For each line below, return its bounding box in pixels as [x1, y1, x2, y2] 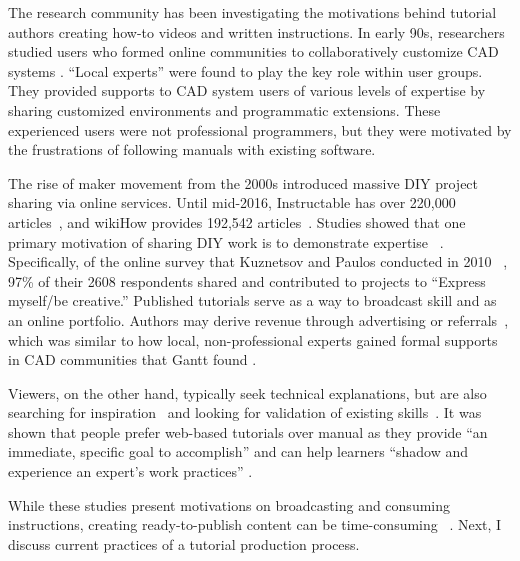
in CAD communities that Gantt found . [8, 349, 257, 370]
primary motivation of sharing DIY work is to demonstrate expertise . [8, 231, 444, 252]
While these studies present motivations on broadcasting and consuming [8, 494, 451, 515]
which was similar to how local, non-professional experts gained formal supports [8, 329, 498, 350]
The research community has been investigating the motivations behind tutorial [8, 2, 497, 22]
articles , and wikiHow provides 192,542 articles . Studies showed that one [8, 211, 466, 232]
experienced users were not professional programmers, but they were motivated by [8, 119, 512, 140]
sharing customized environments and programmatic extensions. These [8, 99, 441, 120]
